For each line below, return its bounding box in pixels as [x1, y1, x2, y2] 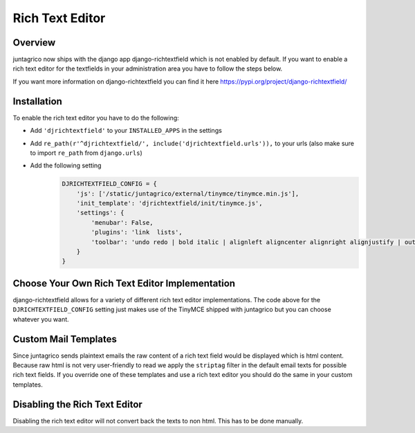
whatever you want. [12, 315, 69, 323]
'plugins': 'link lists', [91, 228, 183, 237]
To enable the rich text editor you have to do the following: [12, 113, 179, 122]
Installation [12, 95, 62, 107]
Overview [12, 37, 56, 48]
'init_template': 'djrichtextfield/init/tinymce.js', [76, 199, 263, 208]
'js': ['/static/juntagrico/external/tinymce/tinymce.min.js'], [76, 190, 299, 197]
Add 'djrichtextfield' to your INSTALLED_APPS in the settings [30, 127, 223, 135]
